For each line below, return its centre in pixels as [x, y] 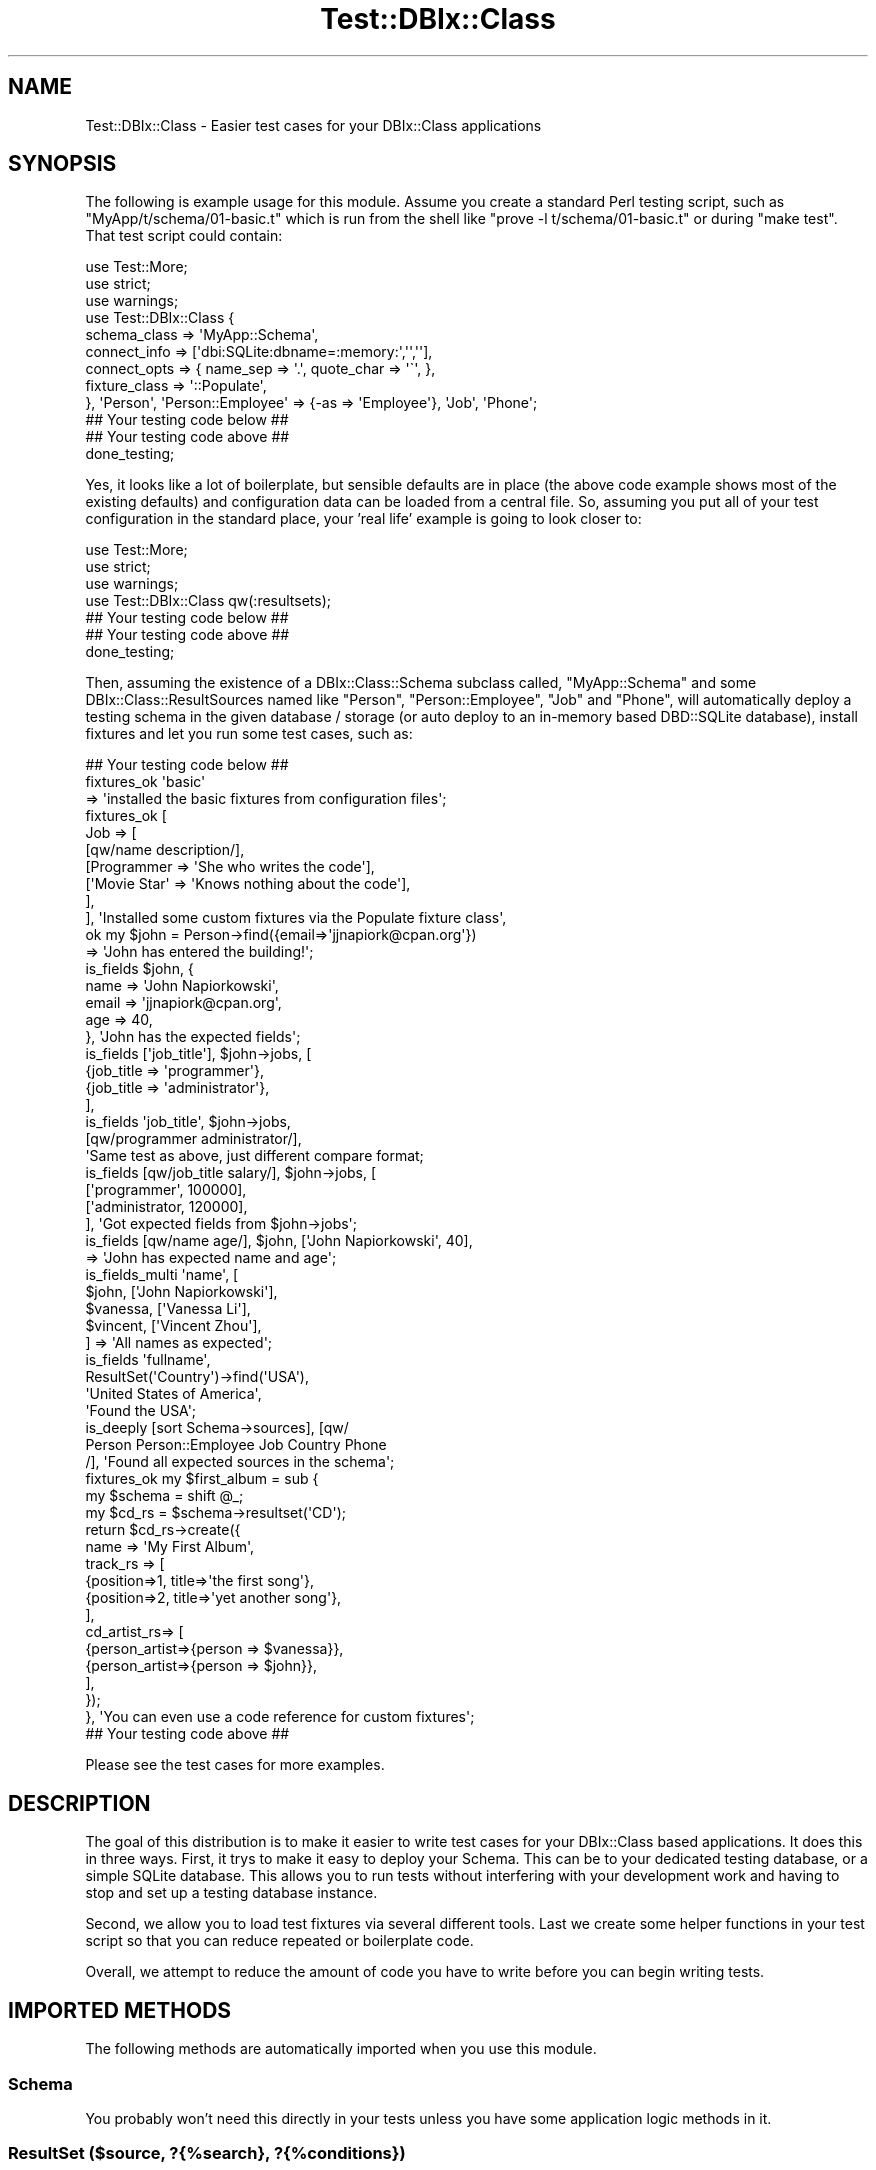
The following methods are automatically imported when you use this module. [341, 2049]
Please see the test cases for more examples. [235, 1765]
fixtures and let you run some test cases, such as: [249, 734]
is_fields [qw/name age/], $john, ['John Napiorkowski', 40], [279, 1241]
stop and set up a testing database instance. [231, 1893]
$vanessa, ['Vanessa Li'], [168, 1309]
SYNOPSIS [62, 164]
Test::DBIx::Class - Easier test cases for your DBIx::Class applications [313, 125]
